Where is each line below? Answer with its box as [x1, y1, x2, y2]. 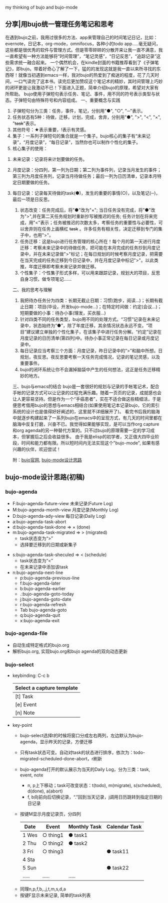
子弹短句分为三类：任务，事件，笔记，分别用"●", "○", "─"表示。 [12, 107, 146, 114]
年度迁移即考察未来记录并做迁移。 [28, 263, 99, 269]
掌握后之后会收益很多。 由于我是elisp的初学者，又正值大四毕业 [25, 433, 155, 439]
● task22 [106, 864, 129, 871]
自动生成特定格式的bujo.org [12, 642, 69, 648]
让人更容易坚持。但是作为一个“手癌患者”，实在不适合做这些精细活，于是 [12, 396, 161, 402]
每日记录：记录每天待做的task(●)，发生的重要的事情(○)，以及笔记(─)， [12, 190, 160, 196]
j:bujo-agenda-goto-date [19, 596, 71, 602]
